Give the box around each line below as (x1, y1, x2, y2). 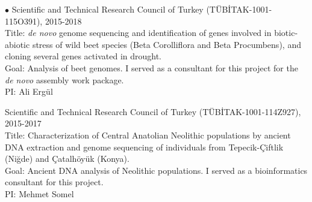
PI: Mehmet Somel (5, 187, 74, 200)
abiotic (5, 38, 30, 50)
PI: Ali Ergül (5, 85, 53, 98)
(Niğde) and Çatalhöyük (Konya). (5, 152, 129, 165)
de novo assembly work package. (5, 73, 124, 86)
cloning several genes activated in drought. (5, 50, 162, 62)
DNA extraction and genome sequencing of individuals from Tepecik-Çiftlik (5, 140, 284, 153)
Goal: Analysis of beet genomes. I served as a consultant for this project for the (5, 61, 298, 74)
